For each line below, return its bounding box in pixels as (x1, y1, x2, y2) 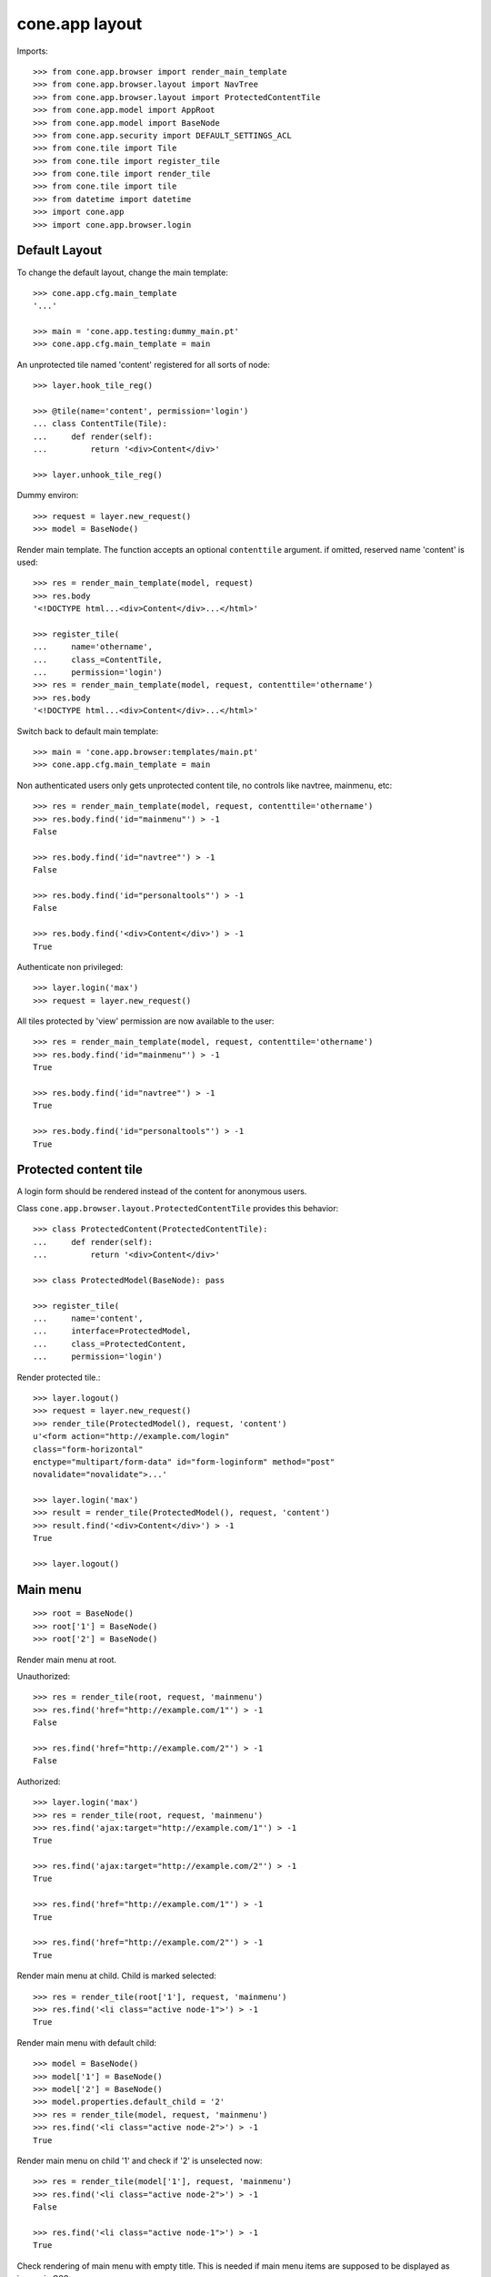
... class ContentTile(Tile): (33, 419, 168, 429)
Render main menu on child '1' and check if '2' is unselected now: (16, 2155, 263, 2166)
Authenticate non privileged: (16, 961, 124, 972)
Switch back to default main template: (16, 725, 159, 737)
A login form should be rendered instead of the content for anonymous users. (16, 1186, 307, 1197)
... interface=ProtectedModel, (33, 1326, 192, 1336)
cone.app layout (16, 14, 143, 34)
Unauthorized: (16, 1671, 71, 1681)
